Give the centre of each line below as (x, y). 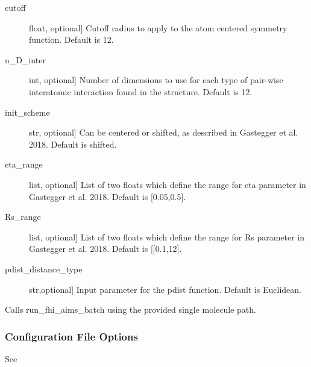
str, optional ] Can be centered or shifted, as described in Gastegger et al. (164, 132)
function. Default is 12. (71, 39)
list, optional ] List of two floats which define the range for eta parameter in (168, 184)
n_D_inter (25, 59)
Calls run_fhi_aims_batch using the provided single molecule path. (130, 309)
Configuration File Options (71, 336)
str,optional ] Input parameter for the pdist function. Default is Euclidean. (165, 289)
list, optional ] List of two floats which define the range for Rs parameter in (167, 237)
